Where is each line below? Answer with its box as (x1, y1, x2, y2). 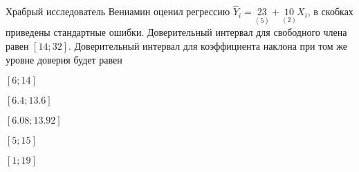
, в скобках (307, 4, 353, 19)
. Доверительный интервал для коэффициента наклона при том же (68, 39, 348, 53)
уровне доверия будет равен (6, 52, 122, 66)
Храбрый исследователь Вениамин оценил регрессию (6, 4, 230, 19)
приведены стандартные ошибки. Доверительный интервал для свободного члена (6, 25, 347, 39)
